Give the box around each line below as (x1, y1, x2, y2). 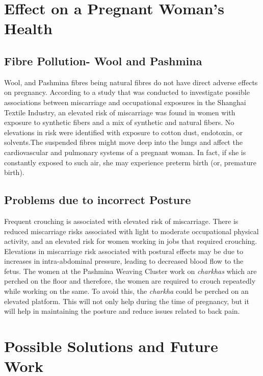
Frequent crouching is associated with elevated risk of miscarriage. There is (4, 215, 239, 226)
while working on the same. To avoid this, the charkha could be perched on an (4, 286, 249, 296)
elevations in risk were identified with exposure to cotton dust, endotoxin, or (4, 127, 243, 137)
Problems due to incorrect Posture (4, 192, 191, 208)
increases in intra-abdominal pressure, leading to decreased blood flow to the (4, 256, 244, 266)
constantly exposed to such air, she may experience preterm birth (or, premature (4, 157, 256, 167)
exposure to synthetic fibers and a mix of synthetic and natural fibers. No (4, 117, 234, 128)
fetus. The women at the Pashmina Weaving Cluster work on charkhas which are (4, 265, 257, 276)
